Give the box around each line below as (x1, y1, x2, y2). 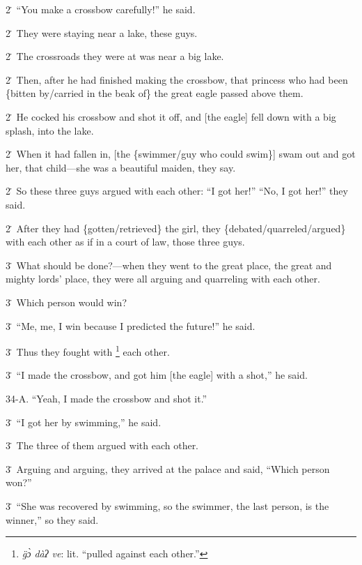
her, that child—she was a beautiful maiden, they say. (6, 160, 236, 174)
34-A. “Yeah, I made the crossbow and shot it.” (6, 391, 207, 405)
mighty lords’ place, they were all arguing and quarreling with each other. (6, 271, 320, 286)
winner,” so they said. (6, 512, 99, 527)
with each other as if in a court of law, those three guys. (6, 234, 245, 249)
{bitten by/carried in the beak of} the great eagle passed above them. (6, 86, 304, 100)
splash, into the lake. (6, 123, 94, 137)
